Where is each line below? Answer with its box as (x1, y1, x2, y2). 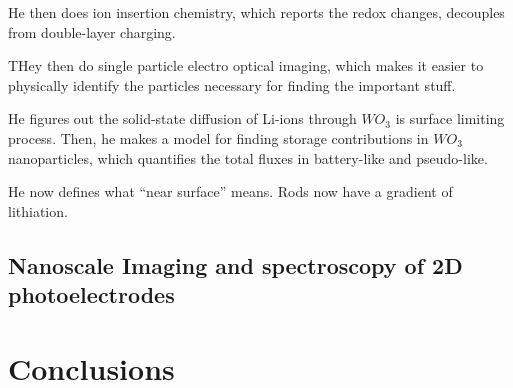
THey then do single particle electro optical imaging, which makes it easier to (8, 55, 484, 76)
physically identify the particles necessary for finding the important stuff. (8, 74, 456, 95)
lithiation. (8, 200, 68, 221)
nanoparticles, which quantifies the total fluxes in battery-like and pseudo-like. (8, 147, 488, 168)
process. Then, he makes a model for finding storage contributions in (8, 127, 429, 148)
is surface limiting (395, 108, 505, 129)
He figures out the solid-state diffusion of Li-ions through (8, 108, 357, 129)
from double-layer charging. (8, 21, 176, 42)
